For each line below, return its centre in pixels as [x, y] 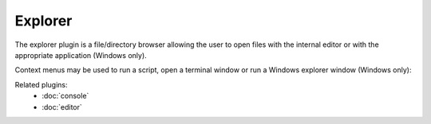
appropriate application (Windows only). [81, 55]
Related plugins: [41, 84]
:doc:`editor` [62, 107]
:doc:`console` [65, 96]
